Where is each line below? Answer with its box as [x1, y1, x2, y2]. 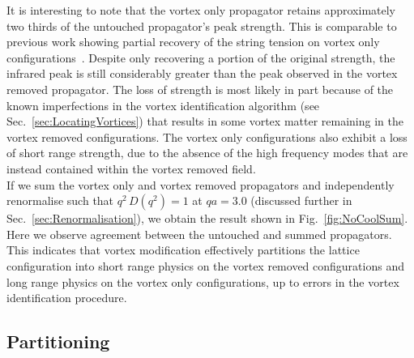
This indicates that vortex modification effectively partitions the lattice [6, 241, 360, 258]
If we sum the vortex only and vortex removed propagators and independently [6, 176, 395, 193]
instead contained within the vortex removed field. [6, 160, 256, 177]
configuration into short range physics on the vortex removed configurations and [6, 257, 404, 274]
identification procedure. [6, 289, 127, 306]
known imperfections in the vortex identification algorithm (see [6, 96, 320, 113]
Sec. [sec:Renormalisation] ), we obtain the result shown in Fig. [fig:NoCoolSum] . [6, 210, 408, 227]
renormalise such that [6, 192, 114, 209]
